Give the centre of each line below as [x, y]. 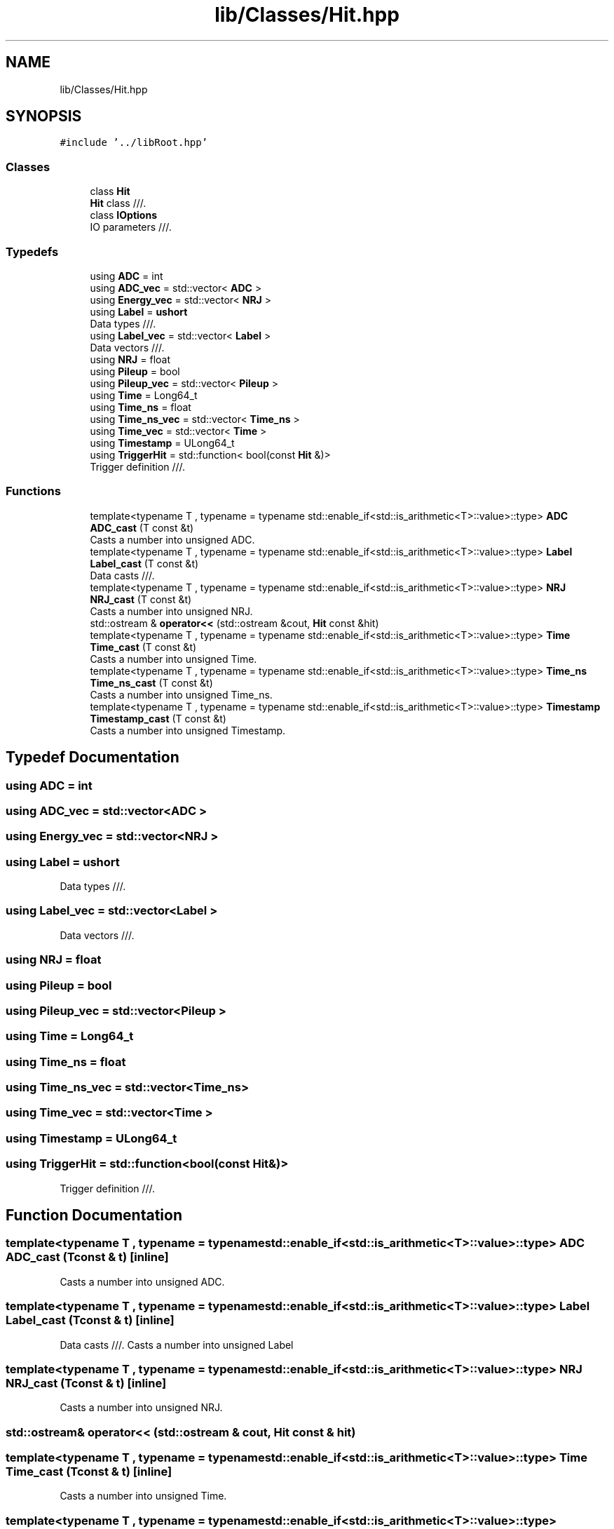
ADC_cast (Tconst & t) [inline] [87, 1257]
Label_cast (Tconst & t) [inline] [90, 1320]
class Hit [110, 191]
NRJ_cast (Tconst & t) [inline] [86, 1383]
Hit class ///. [118, 203]
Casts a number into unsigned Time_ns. [181, 694]
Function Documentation [94, 1215]
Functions [33, 491]
